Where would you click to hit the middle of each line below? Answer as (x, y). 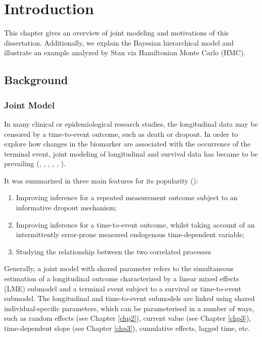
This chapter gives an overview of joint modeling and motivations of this (117, 33)
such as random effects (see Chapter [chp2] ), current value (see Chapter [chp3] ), (128, 318)
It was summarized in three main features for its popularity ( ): (101, 180)
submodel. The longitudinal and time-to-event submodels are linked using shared (129, 298)
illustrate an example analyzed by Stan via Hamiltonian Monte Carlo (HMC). (125, 52)
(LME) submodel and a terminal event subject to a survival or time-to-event (123, 288)
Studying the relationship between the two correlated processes (114, 251)
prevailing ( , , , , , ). (35, 163)
